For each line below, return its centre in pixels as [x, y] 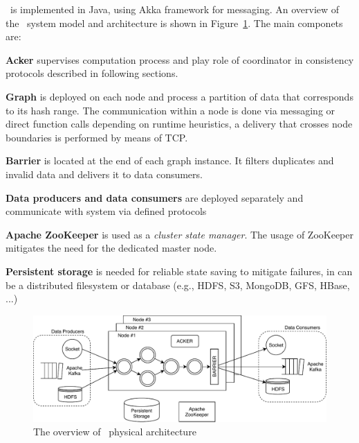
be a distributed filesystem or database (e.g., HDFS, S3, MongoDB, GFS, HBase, [178, 285]
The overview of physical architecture [115, 432]
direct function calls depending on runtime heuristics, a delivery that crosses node [179, 124]
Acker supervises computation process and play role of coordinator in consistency [180, 59]
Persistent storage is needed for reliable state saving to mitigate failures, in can [179, 271]
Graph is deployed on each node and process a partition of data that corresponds [179, 96]
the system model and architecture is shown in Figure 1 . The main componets [174, 23]
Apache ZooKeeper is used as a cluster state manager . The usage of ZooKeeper [179, 234]
